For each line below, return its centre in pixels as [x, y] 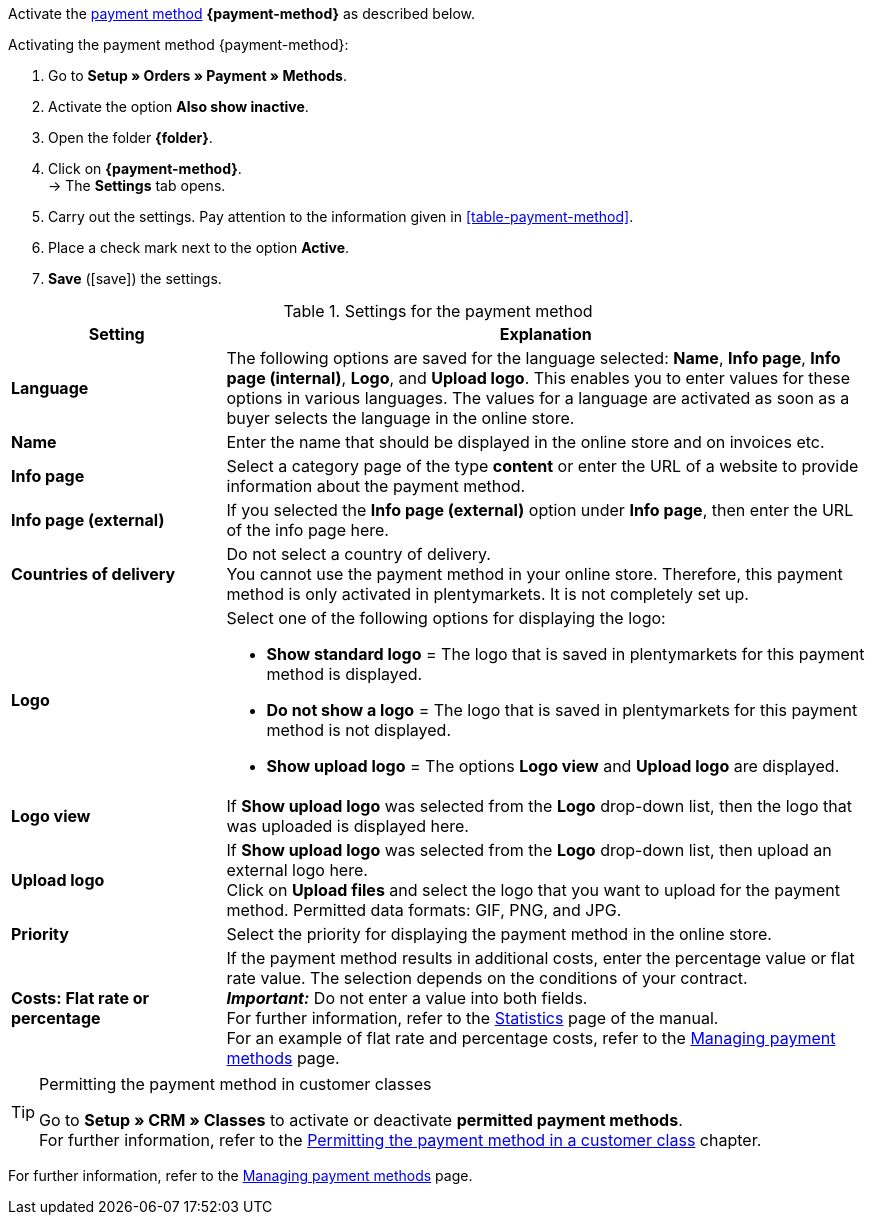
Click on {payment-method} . [145, 168]
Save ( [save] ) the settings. [135, 278]
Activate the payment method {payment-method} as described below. [242, 13]
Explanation [545, 334]
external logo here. [297, 870]
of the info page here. [307, 530]
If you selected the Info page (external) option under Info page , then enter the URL [540, 510]
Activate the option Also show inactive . [178, 106]
